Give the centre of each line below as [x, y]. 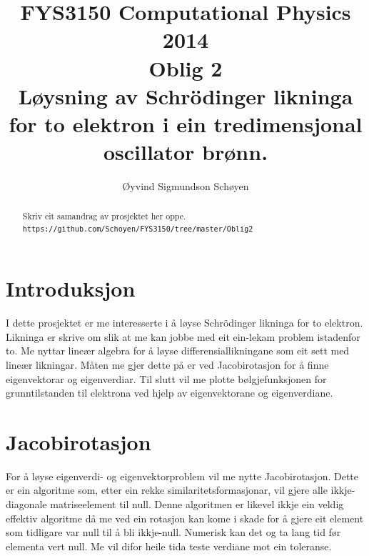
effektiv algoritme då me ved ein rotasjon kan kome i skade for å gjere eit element [185, 518]
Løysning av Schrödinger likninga [186, 95]
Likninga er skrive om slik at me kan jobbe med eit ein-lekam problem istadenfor [183, 336]
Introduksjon [71, 288]
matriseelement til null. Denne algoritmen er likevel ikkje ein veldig [197, 504]
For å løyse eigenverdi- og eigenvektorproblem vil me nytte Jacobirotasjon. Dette [182, 476]
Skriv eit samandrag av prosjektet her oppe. [104, 216]
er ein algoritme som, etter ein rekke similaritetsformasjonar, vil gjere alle [167, 490]
